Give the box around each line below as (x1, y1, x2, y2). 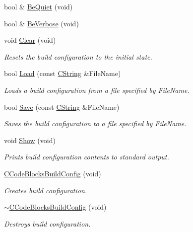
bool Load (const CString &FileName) (4, 68, 121, 78)
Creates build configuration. (4, 185, 87, 195)
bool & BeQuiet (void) (4, 1, 73, 11)
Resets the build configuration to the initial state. (4, 51, 152, 62)
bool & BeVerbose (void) (4, 18, 79, 28)
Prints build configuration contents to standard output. (4, 152, 169, 162)
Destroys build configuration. (4, 218, 91, 229)
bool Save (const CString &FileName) (4, 101, 120, 112)
